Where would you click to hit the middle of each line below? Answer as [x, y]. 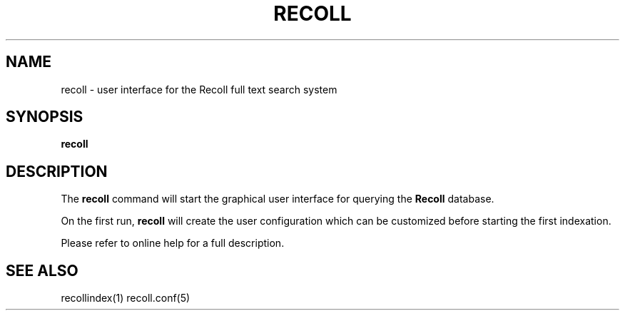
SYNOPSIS [45, 117]
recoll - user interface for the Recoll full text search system [199, 89]
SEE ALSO [42, 270]
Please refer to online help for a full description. [173, 243]
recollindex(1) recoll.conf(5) [126, 298]
